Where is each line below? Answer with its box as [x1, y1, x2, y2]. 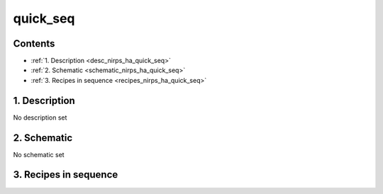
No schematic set [13, 150, 65, 159]
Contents [13, 38, 55, 50]
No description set [13, 113, 67, 122]
